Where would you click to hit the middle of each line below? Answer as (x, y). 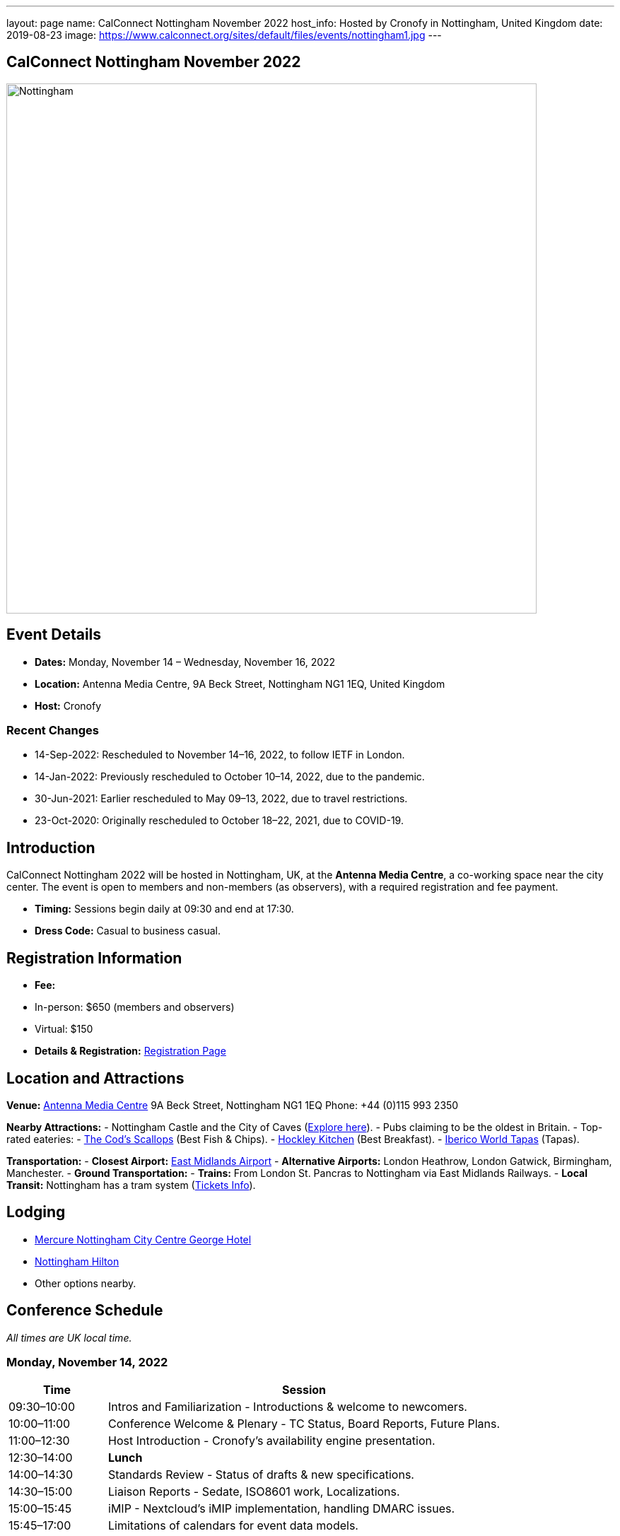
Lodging (36, 1212)
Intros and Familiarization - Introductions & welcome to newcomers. (288, 1407)
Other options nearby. (86, 1283)
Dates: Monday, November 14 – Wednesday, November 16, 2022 (185, 662)
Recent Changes (53, 731)
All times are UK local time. (69, 1337)
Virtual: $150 (64, 1029)
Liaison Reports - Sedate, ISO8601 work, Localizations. (254, 1492)
